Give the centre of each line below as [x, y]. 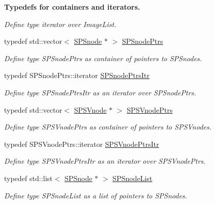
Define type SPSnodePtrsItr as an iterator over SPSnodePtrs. [100, 92]
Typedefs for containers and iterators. [72, 7]
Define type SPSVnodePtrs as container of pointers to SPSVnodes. [108, 127]
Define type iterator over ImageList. [60, 24]
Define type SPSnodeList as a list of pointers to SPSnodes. [96, 195]
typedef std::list [29, 178]
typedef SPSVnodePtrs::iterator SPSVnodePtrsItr [82, 144]
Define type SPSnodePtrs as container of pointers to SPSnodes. [103, 58]
